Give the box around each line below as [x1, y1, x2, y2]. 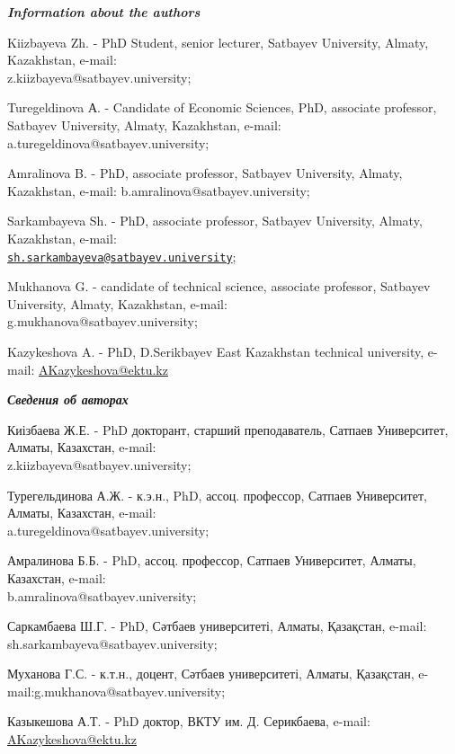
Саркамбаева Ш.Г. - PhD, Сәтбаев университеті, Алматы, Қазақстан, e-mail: [7, 617, 427, 635]
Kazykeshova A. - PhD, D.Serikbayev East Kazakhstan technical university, [7, 342, 424, 360]
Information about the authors [7, 3, 201, 21]
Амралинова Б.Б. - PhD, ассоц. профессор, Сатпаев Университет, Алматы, [7, 551, 416, 570]
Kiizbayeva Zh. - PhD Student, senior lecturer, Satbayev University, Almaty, [7, 32, 429, 51]
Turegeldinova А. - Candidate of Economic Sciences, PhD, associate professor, [7, 98, 437, 117]
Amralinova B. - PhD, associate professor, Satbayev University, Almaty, [7, 164, 403, 182]
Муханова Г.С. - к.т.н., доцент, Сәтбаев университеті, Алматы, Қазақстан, [7, 664, 415, 683]
